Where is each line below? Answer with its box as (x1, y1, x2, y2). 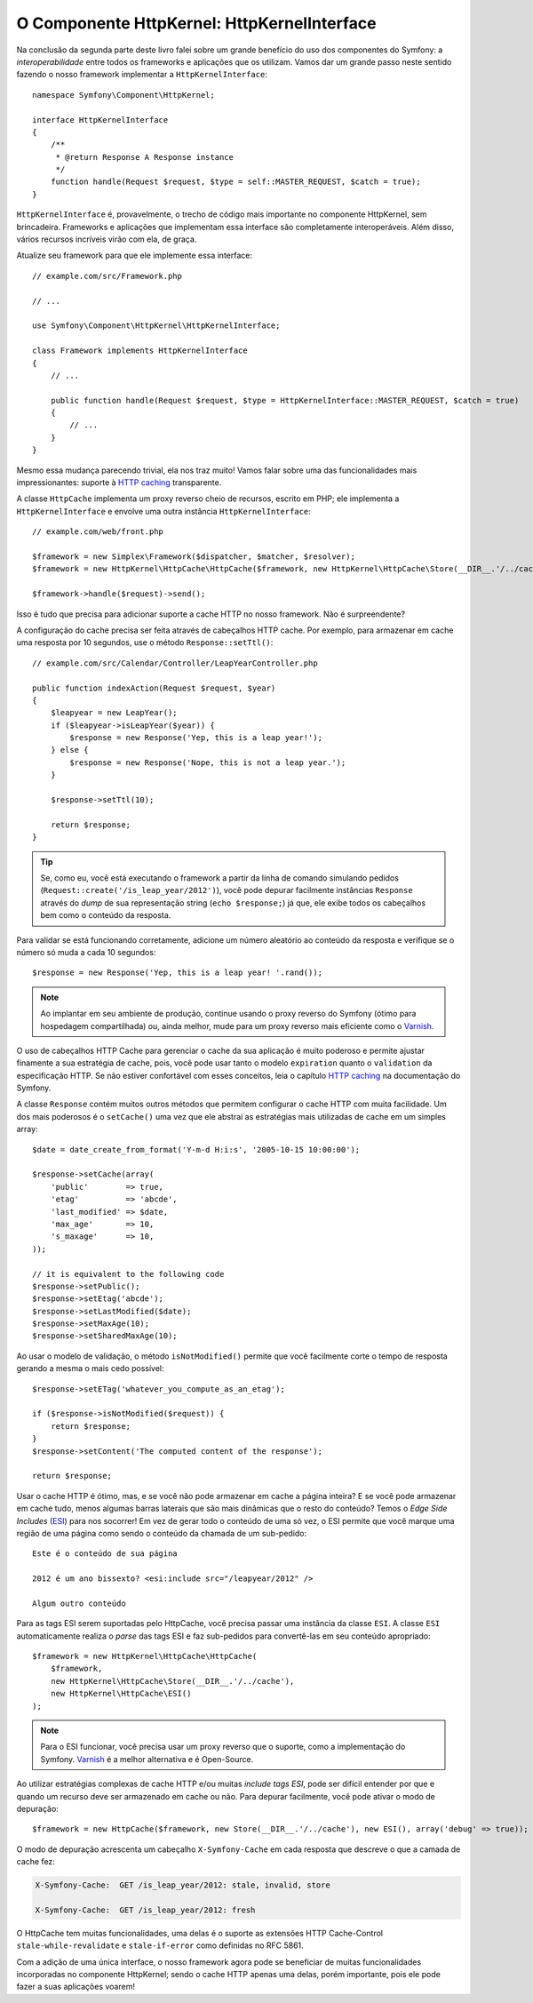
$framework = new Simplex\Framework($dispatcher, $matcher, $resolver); (32, 552, 355, 562)
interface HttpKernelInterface (32, 115, 169, 124)
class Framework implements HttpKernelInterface (32, 346, 248, 355)
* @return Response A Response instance (55, 152, 235, 162)
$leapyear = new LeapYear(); (50, 707, 178, 718)
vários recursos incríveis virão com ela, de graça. (16, 234, 197, 244)
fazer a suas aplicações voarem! (16, 1982, 135, 1992)
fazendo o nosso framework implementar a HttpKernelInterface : (16, 69, 268, 80)
